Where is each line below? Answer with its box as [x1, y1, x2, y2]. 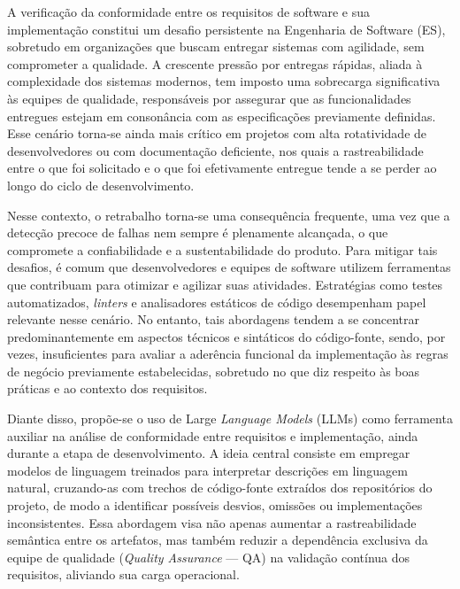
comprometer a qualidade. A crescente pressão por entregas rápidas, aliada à [7, 54, 423, 73]
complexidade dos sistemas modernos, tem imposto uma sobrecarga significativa [7, 72, 441, 90]
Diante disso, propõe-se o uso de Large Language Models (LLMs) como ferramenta [7, 409, 453, 428]
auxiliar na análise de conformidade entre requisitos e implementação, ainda [7, 426, 418, 445]
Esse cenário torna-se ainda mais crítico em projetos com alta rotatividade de [7, 124, 427, 143]
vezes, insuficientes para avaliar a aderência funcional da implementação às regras [7, 345, 448, 363]
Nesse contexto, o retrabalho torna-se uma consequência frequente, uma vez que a [7, 205, 450, 224]
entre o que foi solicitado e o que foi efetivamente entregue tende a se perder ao [7, 159, 437, 177]
